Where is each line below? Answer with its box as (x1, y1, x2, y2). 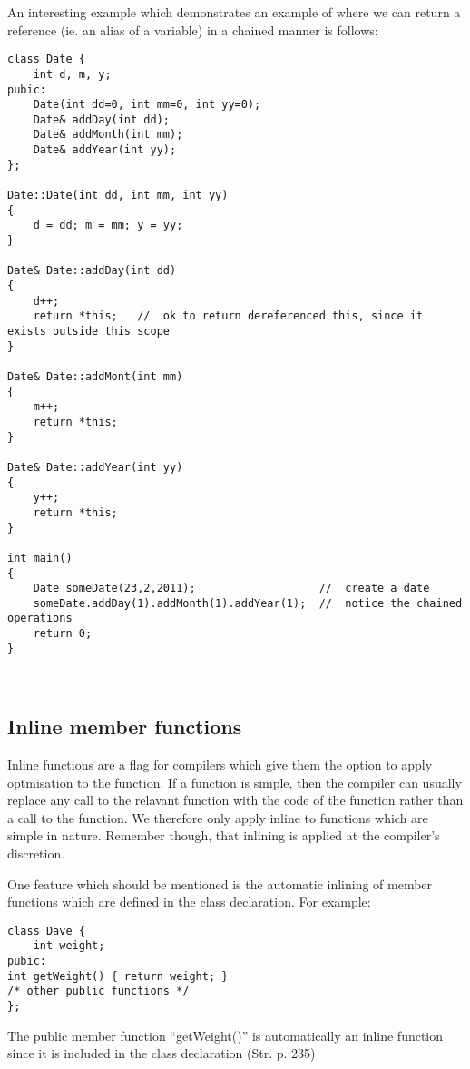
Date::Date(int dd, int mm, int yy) (7, 189, 229, 202)
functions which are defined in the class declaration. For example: (7, 892, 371, 911)
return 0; (33, 627, 93, 641)
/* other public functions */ (7, 985, 190, 998)
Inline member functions (7, 712, 242, 740)
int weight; (33, 939, 105, 953)
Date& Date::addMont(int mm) (7, 369, 183, 383)
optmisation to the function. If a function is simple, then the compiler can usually (7, 772, 462, 791)
